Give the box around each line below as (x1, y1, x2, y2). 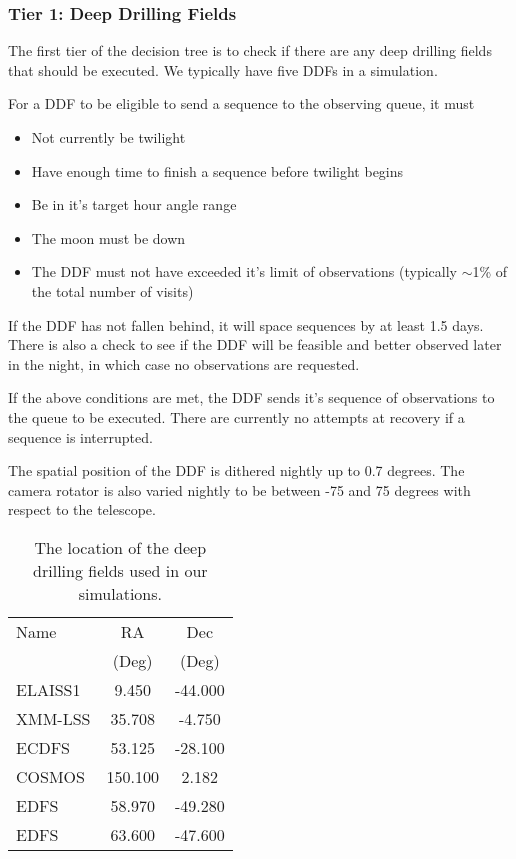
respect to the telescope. (8, 499, 156, 520)
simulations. (78, 581, 162, 605)
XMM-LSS (16, 706, 91, 730)
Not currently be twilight (31, 127, 186, 147)
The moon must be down (31, 227, 186, 248)
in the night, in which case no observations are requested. (8, 353, 360, 374)
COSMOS (16, 764, 85, 788)
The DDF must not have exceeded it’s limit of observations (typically (31, 261, 457, 282)
